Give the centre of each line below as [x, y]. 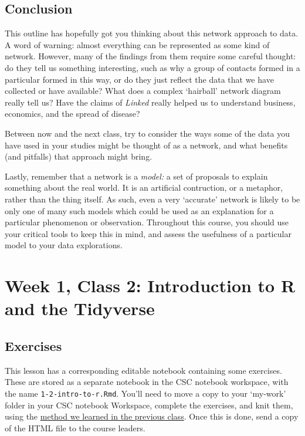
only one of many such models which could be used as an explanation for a [139, 210]
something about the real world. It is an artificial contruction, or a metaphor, [144, 187]
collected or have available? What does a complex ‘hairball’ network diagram [143, 91]
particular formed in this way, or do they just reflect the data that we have [139, 79]
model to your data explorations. [64, 245]
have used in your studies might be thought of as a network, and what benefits [146, 145]
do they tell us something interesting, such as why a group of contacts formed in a [152, 67]
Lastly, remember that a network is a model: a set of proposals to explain [136, 176]
